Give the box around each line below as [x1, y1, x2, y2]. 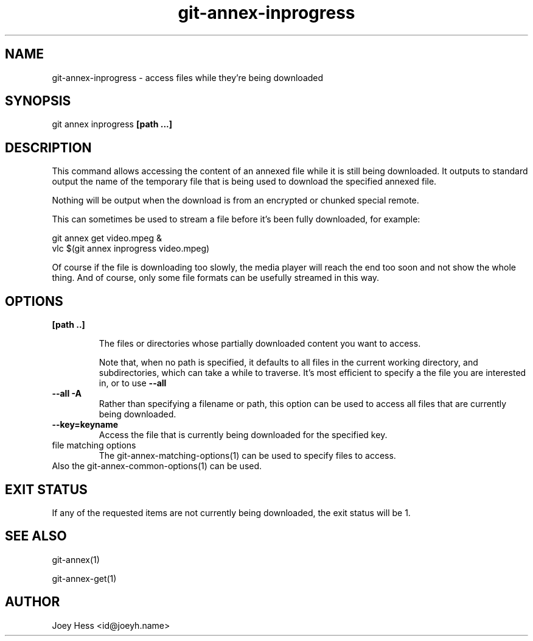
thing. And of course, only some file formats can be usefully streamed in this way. [52, 272, 380, 283]
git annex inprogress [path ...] [52, 119, 173, 130]
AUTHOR [5, 594, 60, 610]
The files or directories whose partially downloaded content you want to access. [99, 338, 421, 349]
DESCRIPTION [5, 140, 92, 155]
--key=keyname [52, 419, 119, 430]
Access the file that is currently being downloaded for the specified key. [99, 430, 388, 441]
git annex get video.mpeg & [52, 233, 162, 244]
